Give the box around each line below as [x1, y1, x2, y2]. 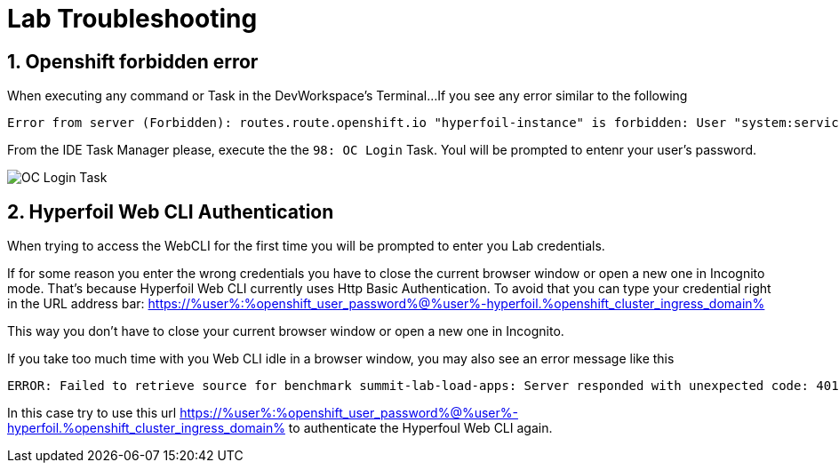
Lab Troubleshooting [7, 4, 258, 34]
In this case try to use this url [7, 405, 177, 421]
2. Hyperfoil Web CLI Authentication [7, 200, 334, 223]
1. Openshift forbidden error [7, 50, 259, 73]
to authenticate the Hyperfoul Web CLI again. [288, 420, 553, 436]
